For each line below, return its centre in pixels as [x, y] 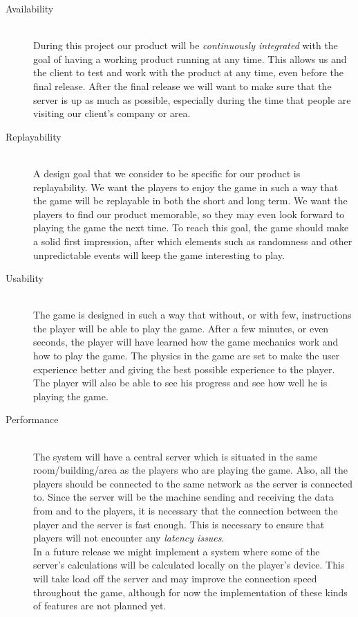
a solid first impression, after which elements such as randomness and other [193, 241]
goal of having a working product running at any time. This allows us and [190, 59]
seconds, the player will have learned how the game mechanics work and [186, 342]
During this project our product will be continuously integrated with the [186, 45]
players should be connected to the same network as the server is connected [193, 483]
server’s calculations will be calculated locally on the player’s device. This [189, 565]
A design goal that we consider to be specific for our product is [167, 173]
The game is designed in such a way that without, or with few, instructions [192, 315]
